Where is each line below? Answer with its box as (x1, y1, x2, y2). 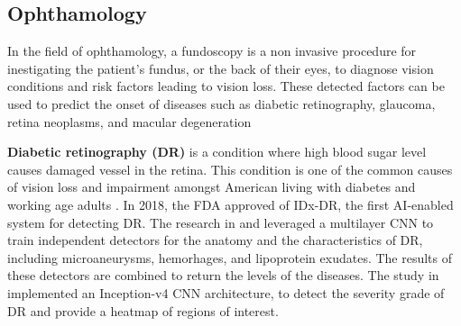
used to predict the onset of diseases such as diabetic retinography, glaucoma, (7, 94, 436, 113)
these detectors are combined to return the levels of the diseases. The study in (7, 266, 439, 285)
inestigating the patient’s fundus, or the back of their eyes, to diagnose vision (7, 59, 434, 77)
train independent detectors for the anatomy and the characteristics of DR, (7, 231, 423, 249)
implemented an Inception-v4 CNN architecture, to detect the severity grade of (7, 283, 445, 302)
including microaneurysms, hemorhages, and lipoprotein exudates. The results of (7, 248, 453, 267)
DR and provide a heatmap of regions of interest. (7, 301, 279, 320)
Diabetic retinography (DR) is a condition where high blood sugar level (7, 142, 427, 161)
